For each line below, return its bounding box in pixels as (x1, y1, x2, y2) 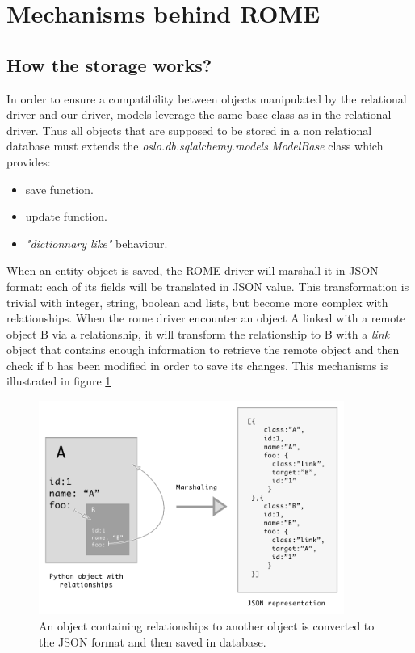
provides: (6, 153, 51, 170)
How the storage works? (6, 52, 212, 77)
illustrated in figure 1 (6, 373, 111, 390)
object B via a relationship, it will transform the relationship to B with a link (6, 325, 390, 342)
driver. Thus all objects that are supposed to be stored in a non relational (6, 121, 372, 138)
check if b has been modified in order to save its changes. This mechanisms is (6, 356, 388, 373)
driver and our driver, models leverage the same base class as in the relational (6, 106, 392, 123)
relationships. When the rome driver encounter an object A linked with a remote (6, 310, 405, 326)
